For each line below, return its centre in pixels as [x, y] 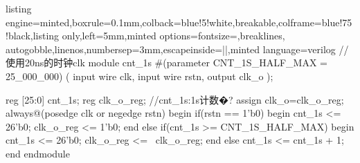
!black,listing [33, 36]
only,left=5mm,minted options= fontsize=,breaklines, [173, 36]
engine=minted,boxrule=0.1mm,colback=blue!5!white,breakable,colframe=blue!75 [179, 22]
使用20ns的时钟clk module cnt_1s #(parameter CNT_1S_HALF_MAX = [166, 63]
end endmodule [38, 153]
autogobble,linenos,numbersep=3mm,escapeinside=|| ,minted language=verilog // [177, 49]
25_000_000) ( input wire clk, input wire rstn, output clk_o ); [139, 76]
